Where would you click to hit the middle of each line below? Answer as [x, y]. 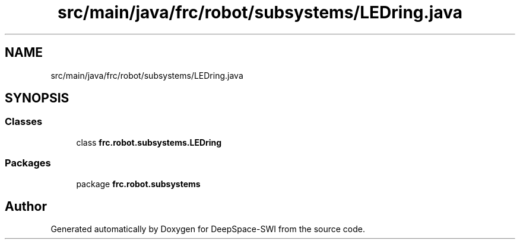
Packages [28, 163]
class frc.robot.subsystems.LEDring [149, 142]
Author [26, 206]
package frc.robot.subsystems [138, 184]
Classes [24, 122]
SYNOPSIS [37, 98]
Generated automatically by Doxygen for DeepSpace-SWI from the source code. [208, 229]
